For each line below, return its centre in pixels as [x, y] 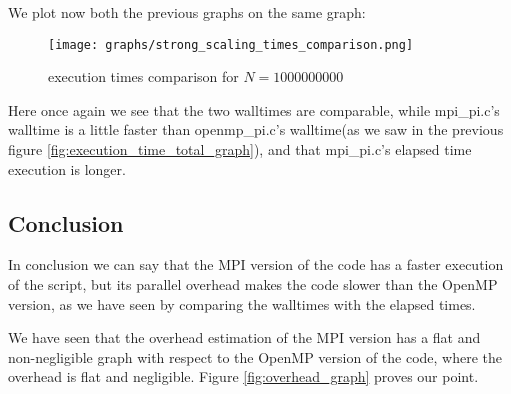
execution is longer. [67, 168]
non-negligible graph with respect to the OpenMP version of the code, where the [255, 356]
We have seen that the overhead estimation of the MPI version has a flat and [244, 337]
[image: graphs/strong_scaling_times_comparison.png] [231, 44]
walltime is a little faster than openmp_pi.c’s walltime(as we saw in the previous [256, 129]
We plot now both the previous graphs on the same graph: [187, 12]
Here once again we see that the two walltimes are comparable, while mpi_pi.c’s [254, 109]
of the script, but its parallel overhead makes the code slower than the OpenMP [253, 284]
